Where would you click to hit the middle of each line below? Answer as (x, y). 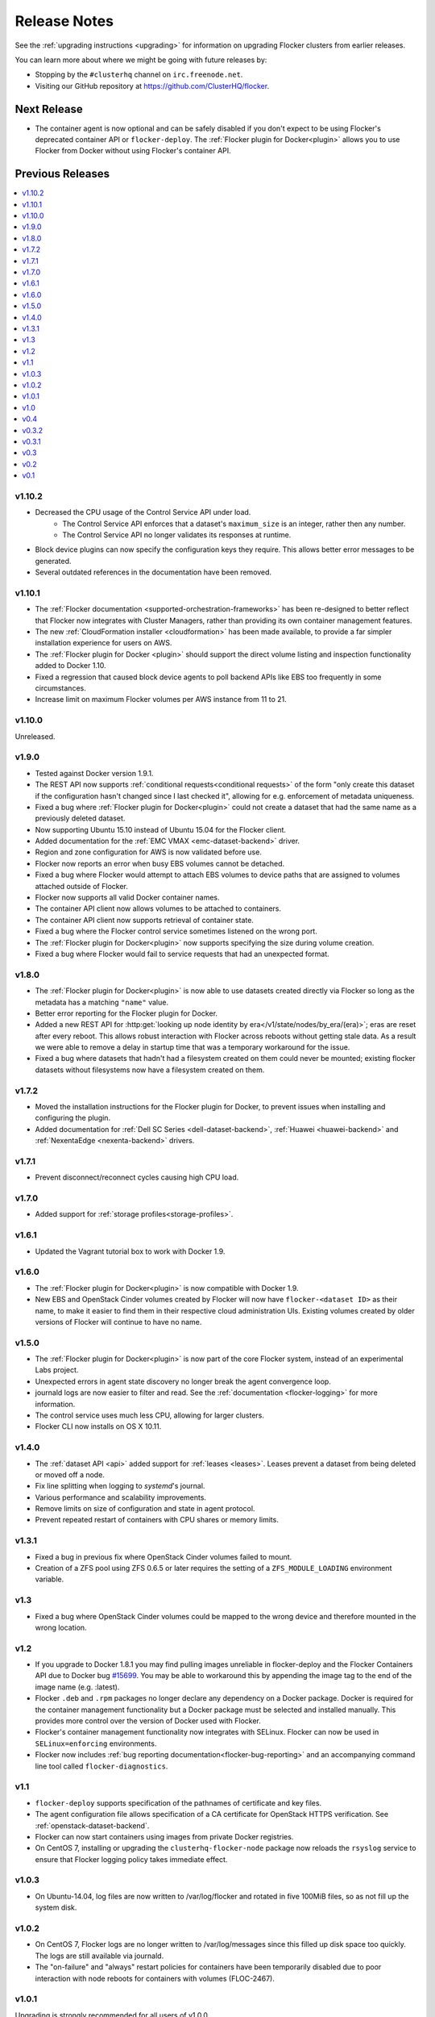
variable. (50, 1579)
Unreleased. (35, 736)
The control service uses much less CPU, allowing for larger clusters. (150, 1415)
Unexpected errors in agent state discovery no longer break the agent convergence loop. (183, 1381)
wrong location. (61, 1627)
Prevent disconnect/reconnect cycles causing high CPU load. (137, 1177)
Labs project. (57, 1370)
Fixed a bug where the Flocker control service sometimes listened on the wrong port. (176, 931)
